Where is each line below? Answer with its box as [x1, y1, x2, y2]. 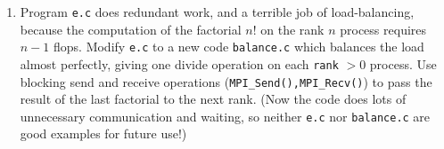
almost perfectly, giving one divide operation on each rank [20, 54, 339, 73]
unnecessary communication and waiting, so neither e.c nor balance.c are [20, 106, 431, 125]
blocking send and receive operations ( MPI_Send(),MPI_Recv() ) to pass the [20, 72, 432, 90]
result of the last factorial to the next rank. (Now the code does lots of [20, 90, 407, 108]
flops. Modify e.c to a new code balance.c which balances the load [53, 37, 424, 56]
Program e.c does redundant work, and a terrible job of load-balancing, [20, 3, 415, 20]
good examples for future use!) [20, 124, 187, 143]
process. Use [369, 54, 437, 73]
